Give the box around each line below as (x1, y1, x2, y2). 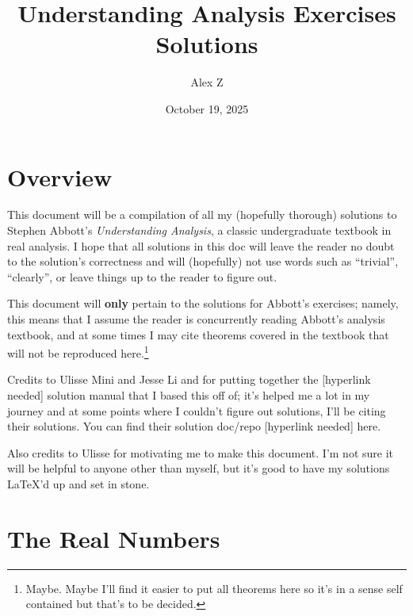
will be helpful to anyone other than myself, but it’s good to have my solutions (7, 460, 390, 476)
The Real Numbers (7, 522, 220, 554)
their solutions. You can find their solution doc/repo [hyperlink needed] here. (7, 418, 381, 434)
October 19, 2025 (165, 100, 249, 117)
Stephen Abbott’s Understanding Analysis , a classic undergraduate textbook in (7, 222, 392, 239)
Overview (7, 160, 113, 193)
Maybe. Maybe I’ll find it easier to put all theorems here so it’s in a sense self (25, 580, 403, 596)
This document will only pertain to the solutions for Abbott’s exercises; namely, (7, 295, 399, 312)
